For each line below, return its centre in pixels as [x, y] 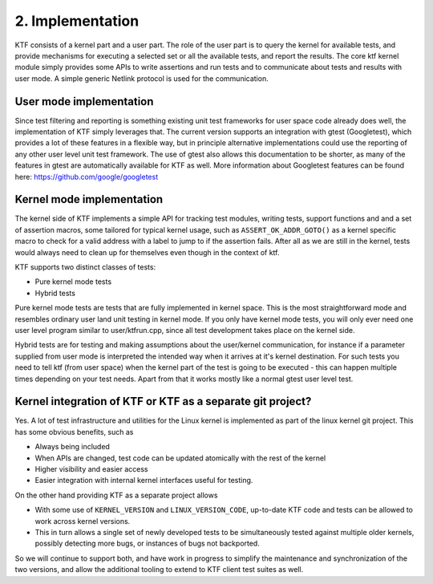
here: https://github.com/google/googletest [87, 176]
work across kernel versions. [83, 521]
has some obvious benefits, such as [74, 432]
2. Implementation [77, 21]
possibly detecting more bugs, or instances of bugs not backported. [147, 543]
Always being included [72, 447]
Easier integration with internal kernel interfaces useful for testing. [144, 481]
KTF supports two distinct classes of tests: [85, 267]
